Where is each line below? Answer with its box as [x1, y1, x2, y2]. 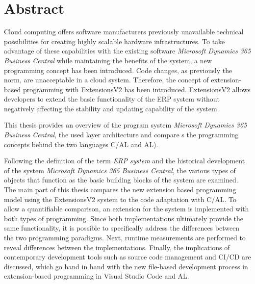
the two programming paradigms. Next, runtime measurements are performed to [4, 232, 246, 242]
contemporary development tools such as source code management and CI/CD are [4, 252, 251, 262]
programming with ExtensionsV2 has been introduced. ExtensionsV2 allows [23, 84, 251, 94]
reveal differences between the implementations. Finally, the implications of [4, 242, 230, 252]
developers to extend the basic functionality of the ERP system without [4, 94, 220, 104]
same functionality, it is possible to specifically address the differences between [4, 223, 240, 233]
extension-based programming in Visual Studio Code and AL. [4, 271, 189, 281]
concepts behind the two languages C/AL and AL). [4, 139, 158, 149]
